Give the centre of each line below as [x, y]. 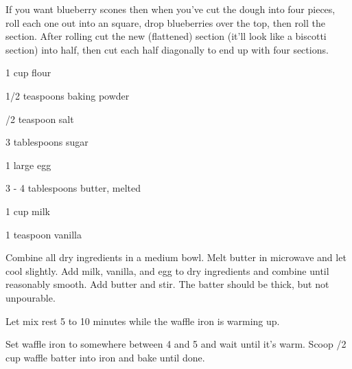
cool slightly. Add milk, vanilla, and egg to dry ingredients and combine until [167, 270]
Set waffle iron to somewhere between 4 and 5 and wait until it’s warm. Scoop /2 [176, 344]
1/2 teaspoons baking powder [68, 95]
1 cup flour [28, 72]
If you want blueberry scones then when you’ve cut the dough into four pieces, [171, 9]
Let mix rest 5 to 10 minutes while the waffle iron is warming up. [143, 321]
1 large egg [28, 165]
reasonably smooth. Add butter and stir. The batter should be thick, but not [167, 284]
